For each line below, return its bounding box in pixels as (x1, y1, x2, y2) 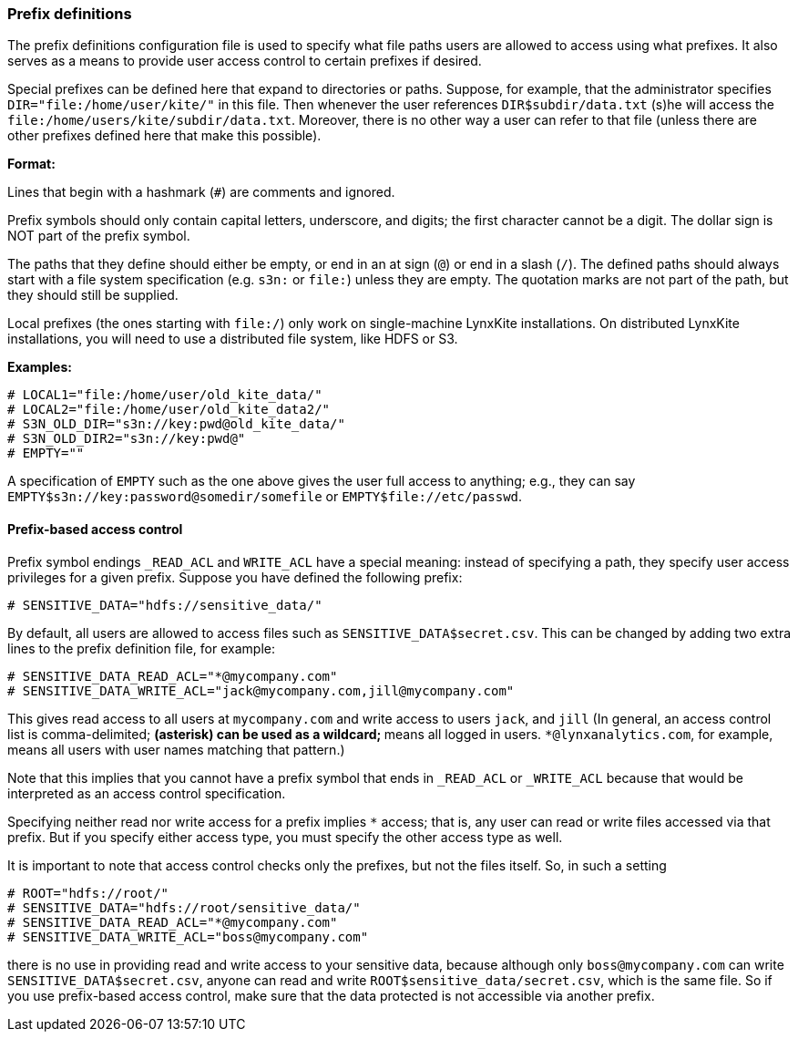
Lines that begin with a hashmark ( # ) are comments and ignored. (7, 184, 395, 201)
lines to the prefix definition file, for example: (7, 640, 275, 656)
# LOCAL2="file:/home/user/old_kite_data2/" (7, 402, 331, 417)
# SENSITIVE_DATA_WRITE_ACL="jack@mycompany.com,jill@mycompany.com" (7, 683, 515, 698)
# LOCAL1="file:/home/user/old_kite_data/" (7, 387, 322, 403)
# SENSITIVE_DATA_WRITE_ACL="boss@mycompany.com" (7, 929, 369, 944)
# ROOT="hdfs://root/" (7, 885, 169, 900)
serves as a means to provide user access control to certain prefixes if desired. (7, 53, 482, 69)
